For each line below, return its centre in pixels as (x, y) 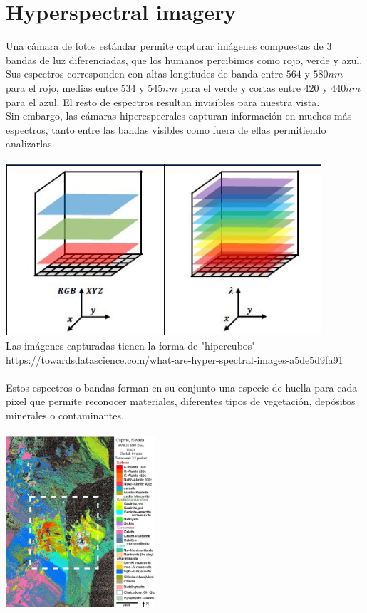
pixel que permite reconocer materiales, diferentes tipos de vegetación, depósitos (181, 401)
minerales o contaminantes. (65, 415)
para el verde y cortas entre (241, 87)
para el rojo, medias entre (62, 87)
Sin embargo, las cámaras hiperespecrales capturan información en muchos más (179, 116)
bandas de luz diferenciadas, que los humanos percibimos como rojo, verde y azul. (184, 59)
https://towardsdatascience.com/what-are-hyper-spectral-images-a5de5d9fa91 (175, 359)
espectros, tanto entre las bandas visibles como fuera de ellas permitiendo (166, 129)
